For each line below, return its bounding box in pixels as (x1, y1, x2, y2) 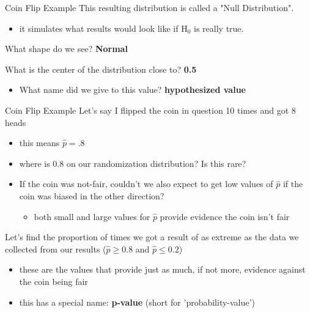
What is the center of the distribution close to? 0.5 (5, 62, 197, 75)
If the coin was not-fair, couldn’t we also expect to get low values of (19, 177, 273, 190)
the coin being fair (19, 274, 88, 287)
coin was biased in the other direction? (19, 189, 164, 202)
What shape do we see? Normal (5, 42, 128, 55)
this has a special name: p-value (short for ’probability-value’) (19, 295, 255, 308)
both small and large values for (34, 210, 150, 223)
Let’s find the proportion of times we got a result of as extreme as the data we (5, 230, 299, 243)
